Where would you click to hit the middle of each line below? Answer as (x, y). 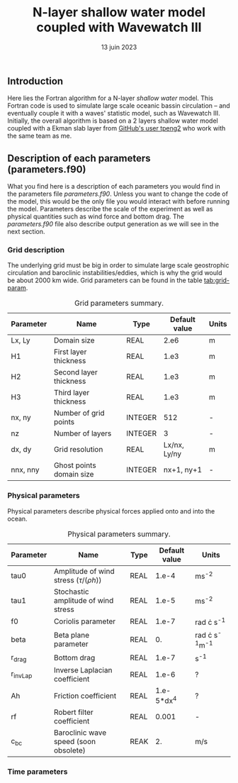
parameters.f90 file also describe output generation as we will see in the (113, 224)
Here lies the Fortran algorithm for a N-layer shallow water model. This (110, 98)
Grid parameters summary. (119, 304)
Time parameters (38, 772)
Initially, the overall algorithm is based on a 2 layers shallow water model (113, 121)
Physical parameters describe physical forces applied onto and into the (111, 511)
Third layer (72, 393)
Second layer (75, 372)
